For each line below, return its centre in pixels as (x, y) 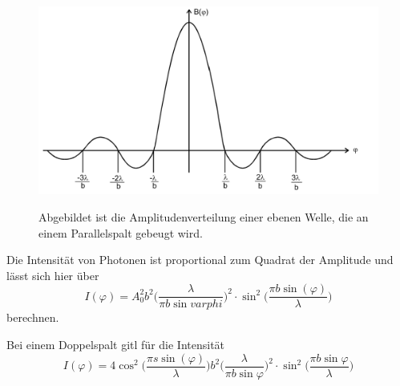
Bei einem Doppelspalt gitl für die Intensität (116, 344)
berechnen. (33, 317)
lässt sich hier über (53, 275)
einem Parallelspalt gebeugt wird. (121, 232)
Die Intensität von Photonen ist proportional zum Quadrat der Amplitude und (200, 260)
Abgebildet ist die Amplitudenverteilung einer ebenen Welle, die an (204, 216)
